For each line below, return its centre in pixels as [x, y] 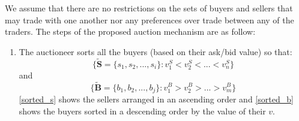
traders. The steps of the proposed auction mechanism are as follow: [130, 31]
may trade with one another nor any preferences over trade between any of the [149, 19]
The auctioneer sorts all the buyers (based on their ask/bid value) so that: [156, 51]
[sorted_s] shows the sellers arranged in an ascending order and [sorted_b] [156, 99]
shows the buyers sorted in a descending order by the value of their [142, 111]
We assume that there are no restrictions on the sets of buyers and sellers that [149, 8]
